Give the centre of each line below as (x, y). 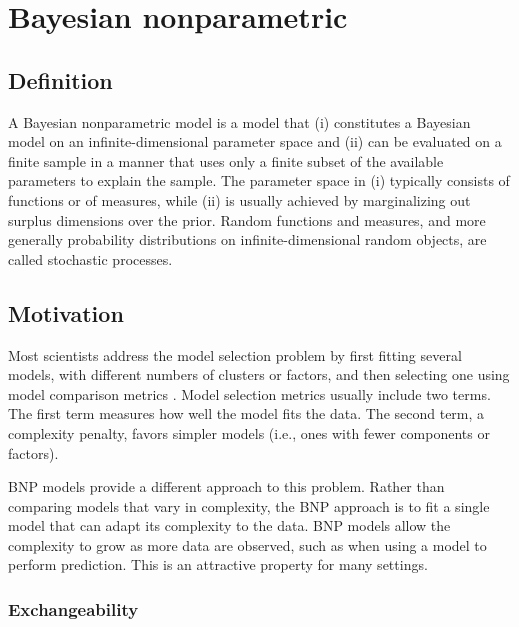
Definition (60, 79)
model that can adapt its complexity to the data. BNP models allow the (229, 525)
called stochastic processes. (90, 258)
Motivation (66, 312)
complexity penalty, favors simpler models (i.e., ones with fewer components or (249, 432)
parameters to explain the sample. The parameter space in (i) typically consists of (259, 180)
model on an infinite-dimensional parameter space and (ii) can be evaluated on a (255, 141)
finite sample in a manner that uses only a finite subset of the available (226, 160)
